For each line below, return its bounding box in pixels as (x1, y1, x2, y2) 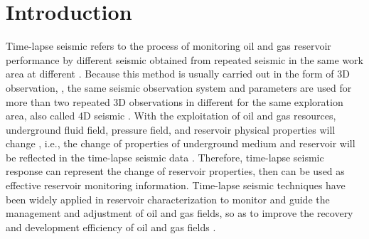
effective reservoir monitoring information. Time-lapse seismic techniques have (6, 178, 346, 193)
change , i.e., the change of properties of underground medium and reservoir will (6, 136, 355, 151)
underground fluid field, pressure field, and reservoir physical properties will (6, 122, 336, 137)
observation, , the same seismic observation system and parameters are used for (6, 80, 352, 95)
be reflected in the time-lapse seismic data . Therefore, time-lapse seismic (6, 149, 324, 164)
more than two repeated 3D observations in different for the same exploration (6, 94, 343, 109)
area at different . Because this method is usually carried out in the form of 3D (6, 66, 350, 81)
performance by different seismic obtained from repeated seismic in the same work (6, 52, 364, 67)
